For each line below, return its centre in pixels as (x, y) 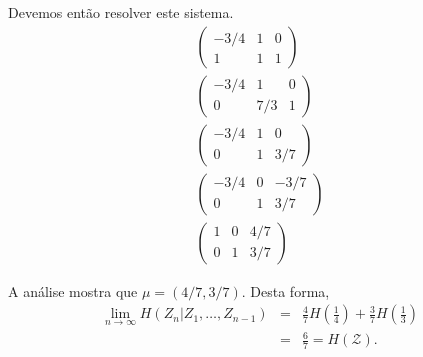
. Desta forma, (285, 290)
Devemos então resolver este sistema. (121, 12)
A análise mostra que (73, 290)
